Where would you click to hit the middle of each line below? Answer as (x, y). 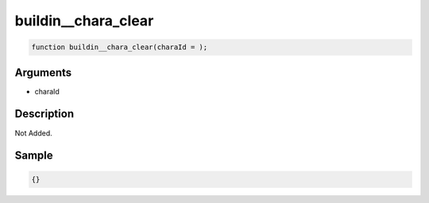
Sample (34, 156)
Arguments (43, 73)
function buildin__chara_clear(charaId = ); (120, 47)
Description (44, 114)
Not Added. (34, 133)
